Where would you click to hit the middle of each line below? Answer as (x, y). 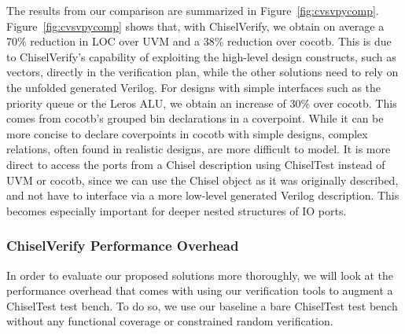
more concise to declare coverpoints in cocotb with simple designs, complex (187, 133)
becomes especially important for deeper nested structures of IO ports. (177, 210)
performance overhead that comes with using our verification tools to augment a (200, 290)
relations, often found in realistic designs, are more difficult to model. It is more (199, 149)
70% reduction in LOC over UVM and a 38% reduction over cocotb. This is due (199, 41)
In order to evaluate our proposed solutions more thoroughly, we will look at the (200, 275)
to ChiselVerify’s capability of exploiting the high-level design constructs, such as (201, 56)
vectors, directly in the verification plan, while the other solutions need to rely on (202, 72)
